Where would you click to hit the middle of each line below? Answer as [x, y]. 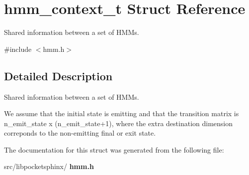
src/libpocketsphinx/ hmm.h [49, 166]
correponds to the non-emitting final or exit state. [80, 133]
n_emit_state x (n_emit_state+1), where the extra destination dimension [119, 123]
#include [18, 49]
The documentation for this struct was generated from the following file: [114, 149]
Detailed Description [58, 76]
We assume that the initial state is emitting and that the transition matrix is [122, 113]
